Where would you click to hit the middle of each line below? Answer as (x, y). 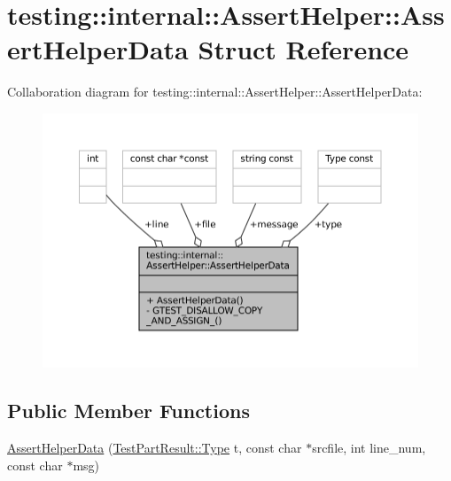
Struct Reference (303, 49)
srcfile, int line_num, (369, 448)
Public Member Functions (128, 411)
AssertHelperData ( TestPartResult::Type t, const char (155, 448)
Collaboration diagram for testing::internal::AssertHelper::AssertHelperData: (215, 92)
